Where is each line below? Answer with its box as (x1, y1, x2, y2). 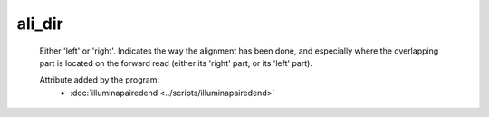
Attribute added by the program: (39, 74, 160, 85)
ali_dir (16, 14, 63, 34)
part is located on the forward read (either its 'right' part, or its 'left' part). (39, 57, 312, 68)
